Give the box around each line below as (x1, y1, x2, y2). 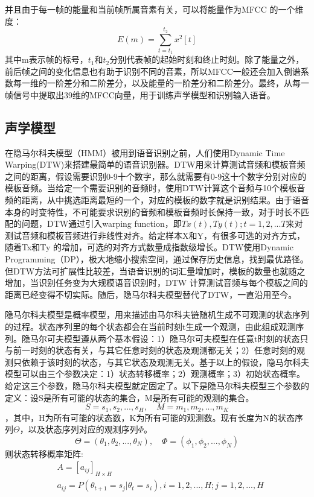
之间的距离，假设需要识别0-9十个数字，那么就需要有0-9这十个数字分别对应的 (5, 169, 307, 182)
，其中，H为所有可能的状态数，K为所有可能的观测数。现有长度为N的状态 (5, 411, 295, 423)
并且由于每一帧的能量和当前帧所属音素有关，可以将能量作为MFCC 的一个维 (5, 3, 304, 15)
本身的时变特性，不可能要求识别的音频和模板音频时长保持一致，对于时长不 (5, 205, 301, 218)
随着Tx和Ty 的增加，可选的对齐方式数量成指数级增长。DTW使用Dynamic (5, 241, 293, 253)
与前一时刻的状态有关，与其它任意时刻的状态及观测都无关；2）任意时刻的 (5, 344, 296, 356)
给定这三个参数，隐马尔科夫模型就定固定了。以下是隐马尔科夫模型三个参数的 (5, 379, 309, 391)
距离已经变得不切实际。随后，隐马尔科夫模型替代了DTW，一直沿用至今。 (5, 288, 297, 300)
